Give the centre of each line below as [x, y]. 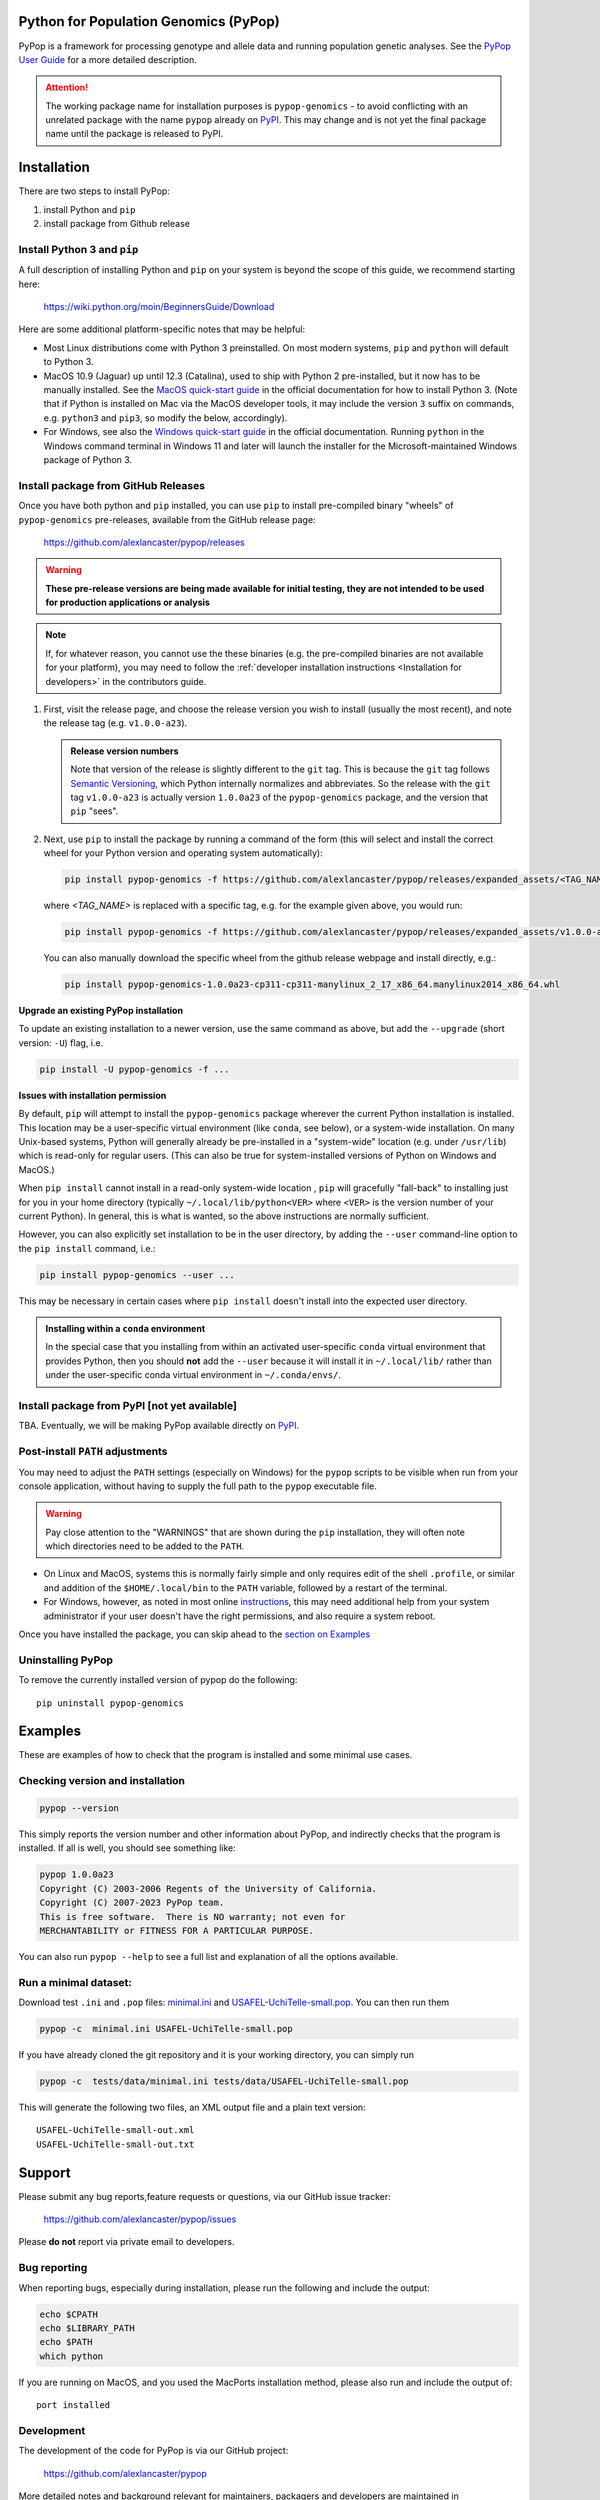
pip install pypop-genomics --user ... [137, 1274]
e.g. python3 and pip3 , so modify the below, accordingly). [165, 417]
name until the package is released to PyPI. [134, 134]
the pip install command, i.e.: [87, 1248]
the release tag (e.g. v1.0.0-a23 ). [115, 723]
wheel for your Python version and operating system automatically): [183, 853]
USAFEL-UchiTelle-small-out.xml [115, 2130]
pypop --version [79, 1808]
